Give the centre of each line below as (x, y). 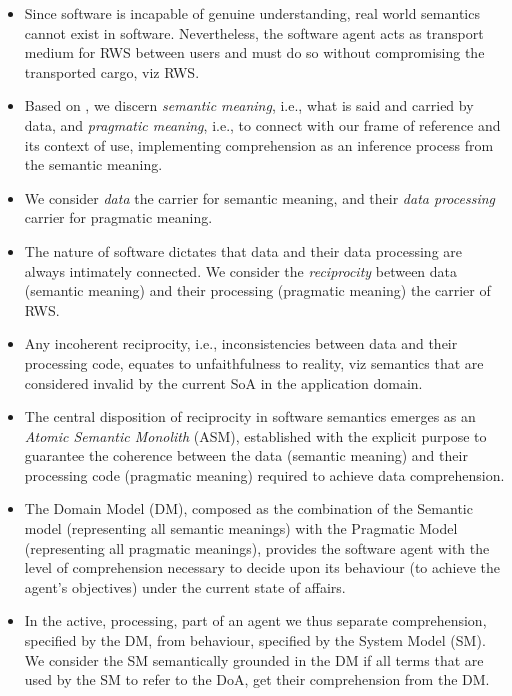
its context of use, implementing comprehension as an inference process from (259, 144)
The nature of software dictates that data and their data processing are (243, 250)
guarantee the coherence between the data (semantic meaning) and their (246, 455)
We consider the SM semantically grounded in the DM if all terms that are (254, 659)
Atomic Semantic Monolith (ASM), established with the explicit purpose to (255, 435)
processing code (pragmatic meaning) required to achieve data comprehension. (264, 474)
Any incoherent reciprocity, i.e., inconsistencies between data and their (241, 343)
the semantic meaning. (93, 164)
